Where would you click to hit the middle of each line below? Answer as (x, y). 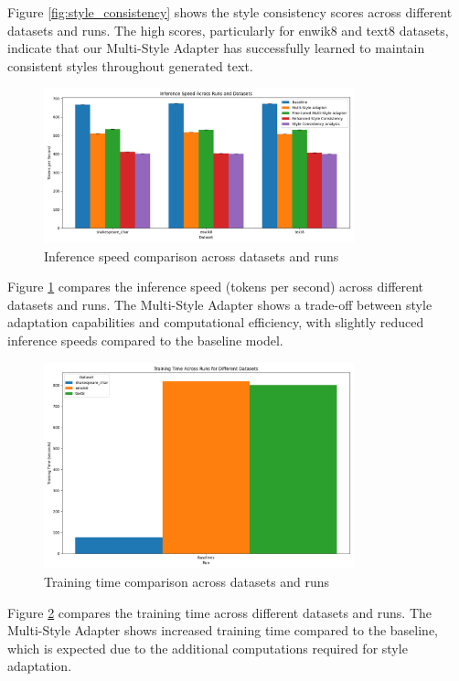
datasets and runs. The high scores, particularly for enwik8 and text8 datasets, (228, 30)
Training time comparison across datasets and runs (187, 582)
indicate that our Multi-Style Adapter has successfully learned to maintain (216, 48)
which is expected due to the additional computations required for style (208, 648)
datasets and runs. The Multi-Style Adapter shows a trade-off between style (220, 304)
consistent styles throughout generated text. (130, 65)
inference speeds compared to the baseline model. (145, 340)
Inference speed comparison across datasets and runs (192, 255)
